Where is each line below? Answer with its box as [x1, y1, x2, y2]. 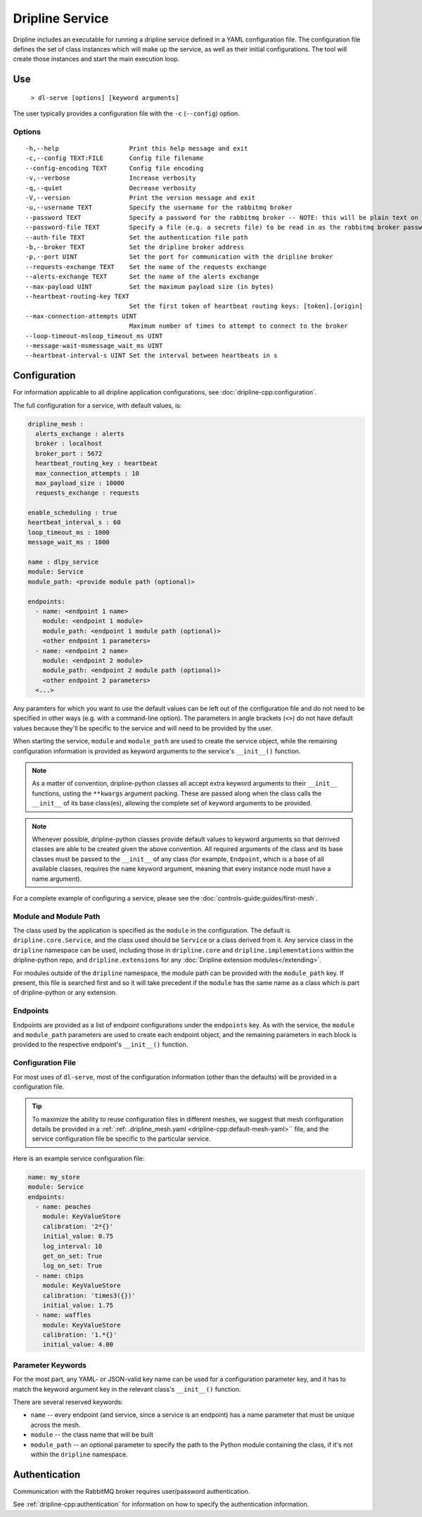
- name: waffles [35, 1311, 91, 1319]
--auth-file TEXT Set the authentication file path [25, 233, 248, 241]
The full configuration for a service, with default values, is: [13, 401, 182, 409]
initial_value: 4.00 [42, 1341, 114, 1349]
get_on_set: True [42, 1251, 103, 1260]
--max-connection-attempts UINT [25, 312, 137, 320]
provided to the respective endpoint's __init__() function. [13, 1040, 188, 1049]
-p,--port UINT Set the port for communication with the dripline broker [25, 253, 333, 261]
